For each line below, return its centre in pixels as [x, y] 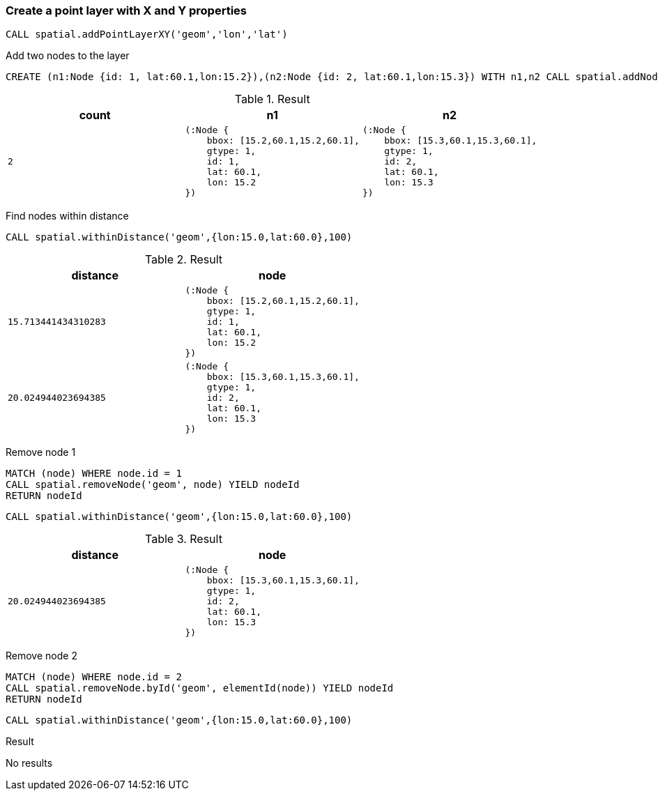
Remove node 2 [41, 656]
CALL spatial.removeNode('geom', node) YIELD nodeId [153, 485]
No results [29, 763]
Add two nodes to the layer [68, 56]
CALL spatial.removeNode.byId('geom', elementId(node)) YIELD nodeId [200, 688]
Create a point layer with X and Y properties [126, 10]
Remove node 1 [41, 452]
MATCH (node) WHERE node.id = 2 [94, 677]
